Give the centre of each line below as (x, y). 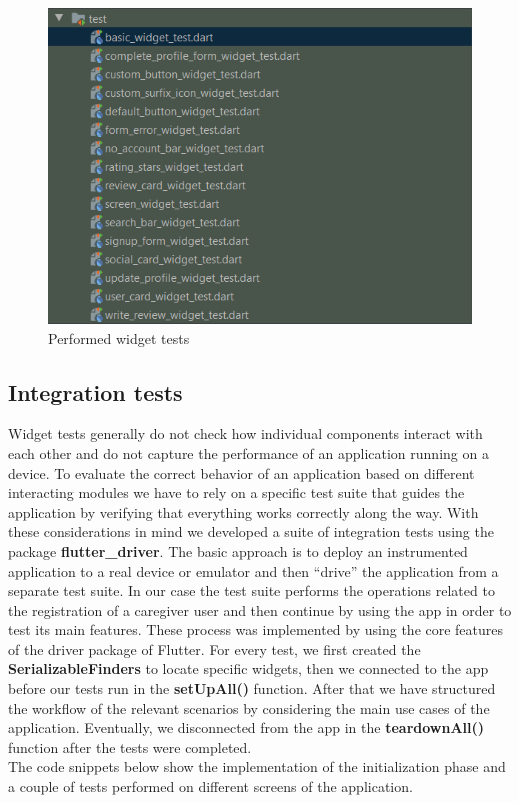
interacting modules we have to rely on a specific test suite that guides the (236, 492)
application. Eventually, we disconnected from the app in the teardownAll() (246, 727)
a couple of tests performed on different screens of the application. (210, 786)
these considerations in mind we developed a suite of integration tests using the (251, 531)
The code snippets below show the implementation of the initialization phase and (257, 766)
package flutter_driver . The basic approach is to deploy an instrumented (238, 550)
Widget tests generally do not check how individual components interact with (245, 433)
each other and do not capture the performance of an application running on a (248, 452)
